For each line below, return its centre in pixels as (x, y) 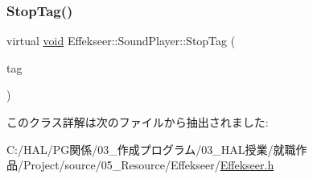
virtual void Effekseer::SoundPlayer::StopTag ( (121, 41)
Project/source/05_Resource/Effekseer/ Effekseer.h (148, 165)
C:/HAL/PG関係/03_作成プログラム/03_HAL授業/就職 (151, 149)
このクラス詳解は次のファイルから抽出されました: (138, 122)
